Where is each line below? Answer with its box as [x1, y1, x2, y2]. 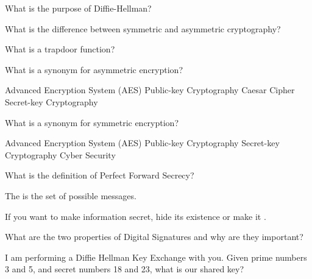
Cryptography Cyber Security [5, 148, 116, 161]
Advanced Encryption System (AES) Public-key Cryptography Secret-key [5, 136, 280, 149]
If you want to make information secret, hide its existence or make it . [5, 210, 266, 222]
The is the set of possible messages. [5, 189, 136, 202]
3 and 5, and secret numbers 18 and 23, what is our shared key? [5, 263, 244, 275]
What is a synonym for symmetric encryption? [5, 116, 179, 129]
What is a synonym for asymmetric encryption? [5, 63, 183, 76]
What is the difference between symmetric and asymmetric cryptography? [5, 22, 281, 35]
